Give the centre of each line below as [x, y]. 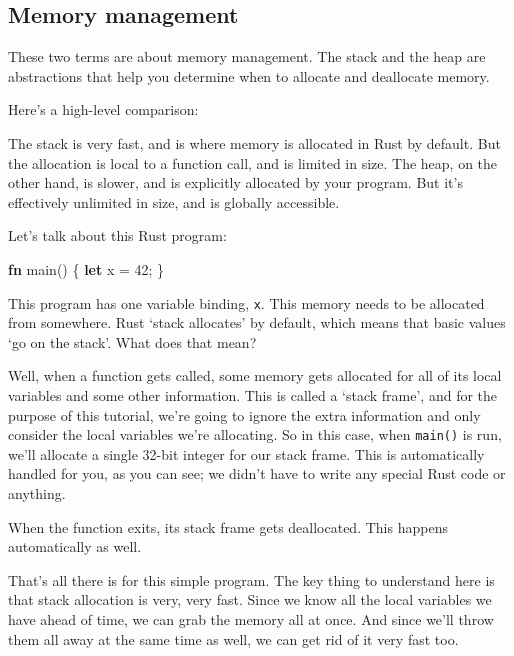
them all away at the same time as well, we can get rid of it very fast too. [233, 638]
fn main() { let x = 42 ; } [86, 268]
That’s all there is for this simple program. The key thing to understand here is [251, 579]
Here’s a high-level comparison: [103, 109]
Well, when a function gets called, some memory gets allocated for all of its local [255, 375]
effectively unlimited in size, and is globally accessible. [174, 201]
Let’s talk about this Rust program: [117, 235]
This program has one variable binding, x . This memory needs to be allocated [246, 302]
